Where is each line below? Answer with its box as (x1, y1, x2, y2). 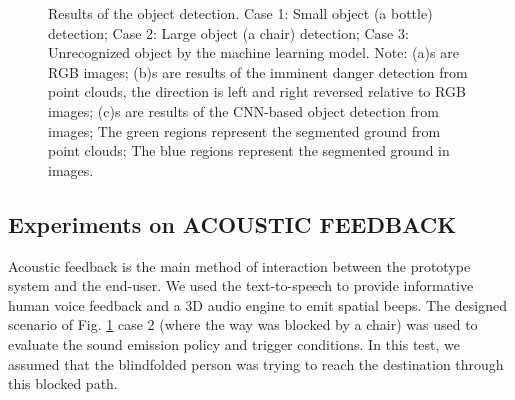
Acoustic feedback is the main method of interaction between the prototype (8, 255, 471, 276)
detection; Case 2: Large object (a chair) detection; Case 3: (48, 22, 409, 43)
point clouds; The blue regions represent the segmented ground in (48, 140, 450, 161)
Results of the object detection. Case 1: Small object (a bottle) (48, 3, 433, 23)
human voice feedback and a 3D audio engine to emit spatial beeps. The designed (8, 294, 507, 315)
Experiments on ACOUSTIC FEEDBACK (8, 208, 457, 239)
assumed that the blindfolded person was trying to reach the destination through (8, 353, 504, 374)
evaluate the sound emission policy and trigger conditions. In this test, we (8, 333, 461, 354)
